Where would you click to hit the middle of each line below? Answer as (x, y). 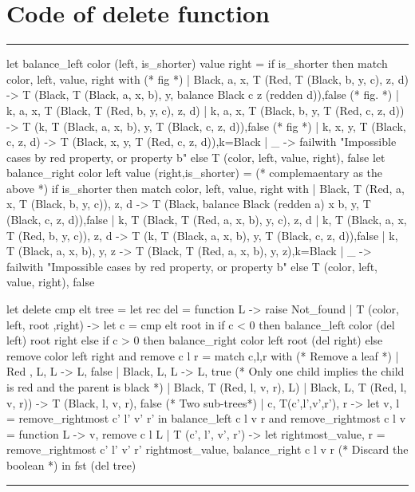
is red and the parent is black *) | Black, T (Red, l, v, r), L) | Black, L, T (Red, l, (207, 387)
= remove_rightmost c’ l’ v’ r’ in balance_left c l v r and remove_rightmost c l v (206, 418)
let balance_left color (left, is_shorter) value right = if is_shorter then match (197, 63)
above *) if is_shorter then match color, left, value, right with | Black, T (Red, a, (206, 188)
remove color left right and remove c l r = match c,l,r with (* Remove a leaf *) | (203, 355)
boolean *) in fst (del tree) (71, 464)
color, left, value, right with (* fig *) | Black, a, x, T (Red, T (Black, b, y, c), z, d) (207, 79)
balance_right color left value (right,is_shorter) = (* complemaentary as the (195, 173)
